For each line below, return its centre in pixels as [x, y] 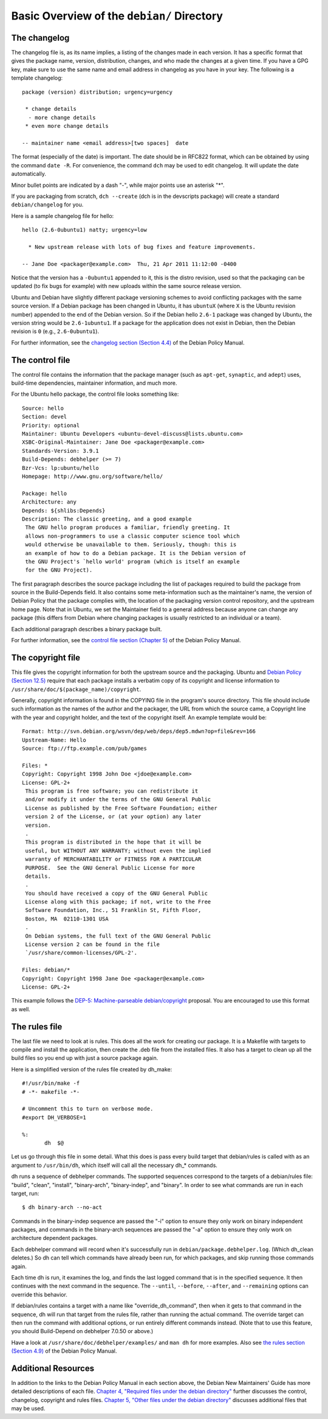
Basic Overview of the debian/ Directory [117, 16]
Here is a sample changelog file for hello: [63, 215]
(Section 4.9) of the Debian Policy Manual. [64, 1351]
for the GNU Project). [59, 570]
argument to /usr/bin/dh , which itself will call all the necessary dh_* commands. [114, 1165]
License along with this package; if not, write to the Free [118, 902]
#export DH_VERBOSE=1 [54, 1117]
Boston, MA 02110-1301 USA [67, 919]
